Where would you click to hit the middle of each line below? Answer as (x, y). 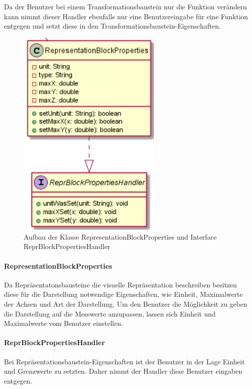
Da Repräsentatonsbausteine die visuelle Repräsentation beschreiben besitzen (121, 284)
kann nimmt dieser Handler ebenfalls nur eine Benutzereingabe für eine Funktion (126, 16)
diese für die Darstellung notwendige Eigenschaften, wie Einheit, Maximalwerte (124, 294)
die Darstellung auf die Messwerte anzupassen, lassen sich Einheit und (110, 313)
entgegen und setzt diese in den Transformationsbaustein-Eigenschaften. (112, 26)
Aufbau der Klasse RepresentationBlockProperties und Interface (120, 236)
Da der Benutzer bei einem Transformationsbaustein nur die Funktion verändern (126, 6)
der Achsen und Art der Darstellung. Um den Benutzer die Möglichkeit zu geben (126, 304)
